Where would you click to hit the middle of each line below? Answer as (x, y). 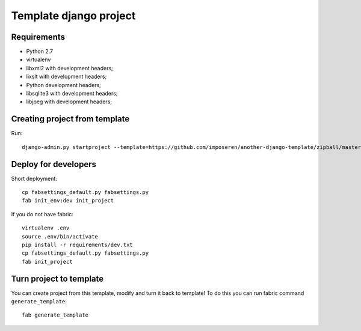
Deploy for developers (54, 164)
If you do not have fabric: (42, 214)
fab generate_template (55, 315)
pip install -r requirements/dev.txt (78, 244)
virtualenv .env (46, 228)
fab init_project (47, 262)
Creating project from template (70, 119)
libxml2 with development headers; (70, 68)
